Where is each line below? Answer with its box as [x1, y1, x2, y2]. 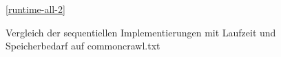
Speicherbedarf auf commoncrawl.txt [6, 38, 160, 53]
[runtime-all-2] [6, 2, 65, 16]
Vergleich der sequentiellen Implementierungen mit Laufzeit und [6, 25, 276, 39]
